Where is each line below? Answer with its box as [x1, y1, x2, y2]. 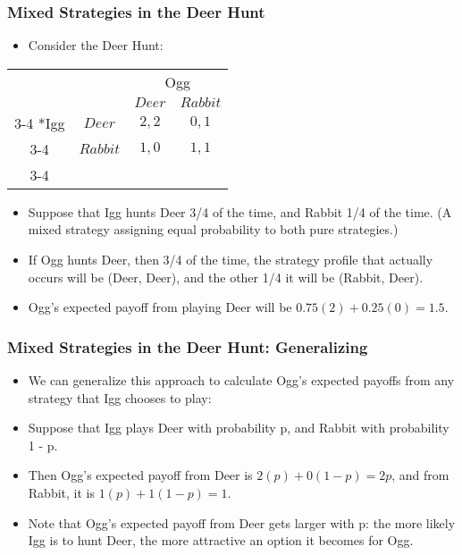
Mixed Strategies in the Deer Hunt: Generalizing [7, 335, 368, 357]
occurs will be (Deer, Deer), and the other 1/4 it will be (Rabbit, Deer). [28, 267, 424, 286]
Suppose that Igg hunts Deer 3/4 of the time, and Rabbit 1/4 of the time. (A [28, 202, 452, 221]
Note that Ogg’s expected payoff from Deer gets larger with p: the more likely [28, 513, 456, 532]
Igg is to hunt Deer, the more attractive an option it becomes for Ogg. [28, 531, 414, 550]
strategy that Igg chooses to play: [28, 388, 212, 407]
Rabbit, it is [28, 483, 95, 501]
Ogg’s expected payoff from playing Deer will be [28, 298, 292, 316]
